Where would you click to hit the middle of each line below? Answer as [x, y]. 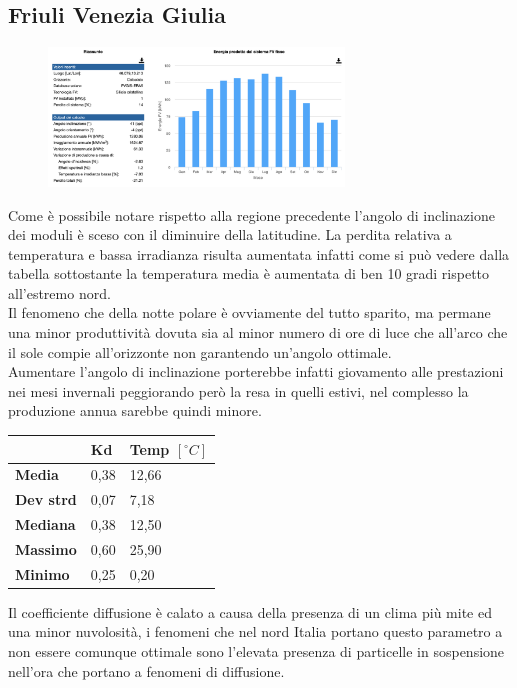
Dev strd [46, 499]
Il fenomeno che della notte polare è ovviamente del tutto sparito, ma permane [249, 312]
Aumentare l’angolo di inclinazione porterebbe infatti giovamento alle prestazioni [256, 371]
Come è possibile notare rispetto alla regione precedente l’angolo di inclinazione [251, 214]
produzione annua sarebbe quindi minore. [135, 410]
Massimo [46, 548]
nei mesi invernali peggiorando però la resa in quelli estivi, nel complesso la [238, 390]
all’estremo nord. [59, 292]
